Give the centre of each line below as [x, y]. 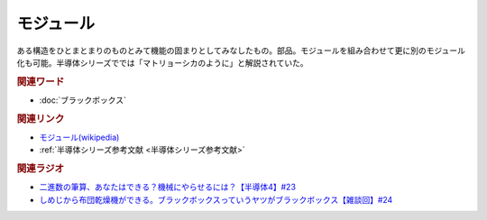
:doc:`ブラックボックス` [83, 100]
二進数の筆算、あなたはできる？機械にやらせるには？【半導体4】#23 [168, 187]
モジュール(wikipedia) [79, 137]
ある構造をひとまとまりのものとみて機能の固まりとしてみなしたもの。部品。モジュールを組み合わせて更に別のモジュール [241, 50]
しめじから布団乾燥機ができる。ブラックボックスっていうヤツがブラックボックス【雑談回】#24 [216, 199]
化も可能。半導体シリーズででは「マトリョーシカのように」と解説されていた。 [162, 62]
